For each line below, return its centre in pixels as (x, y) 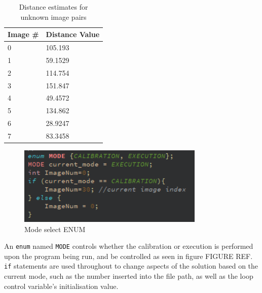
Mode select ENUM (55, 229)
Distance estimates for (53, 7)
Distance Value (73, 34)
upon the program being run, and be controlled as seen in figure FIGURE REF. (128, 256)
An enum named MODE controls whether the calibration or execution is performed (129, 246)
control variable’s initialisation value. (61, 286)
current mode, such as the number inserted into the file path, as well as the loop (129, 276)
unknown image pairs (53, 17)
